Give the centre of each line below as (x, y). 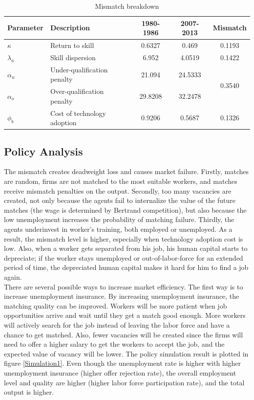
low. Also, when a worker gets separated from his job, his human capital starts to (126, 248)
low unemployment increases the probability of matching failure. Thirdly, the (119, 219)
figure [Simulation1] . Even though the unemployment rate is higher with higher (123, 363)
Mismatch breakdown (127, 6)
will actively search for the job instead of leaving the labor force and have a (117, 324)
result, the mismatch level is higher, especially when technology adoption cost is (124, 238)
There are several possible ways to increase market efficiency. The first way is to (124, 286)
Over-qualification (77, 91)
